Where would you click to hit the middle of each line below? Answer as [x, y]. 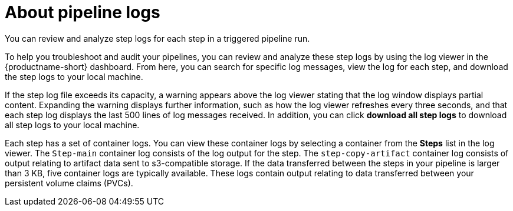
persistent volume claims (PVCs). [69, 183]
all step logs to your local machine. [72, 125]
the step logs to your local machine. [74, 76]
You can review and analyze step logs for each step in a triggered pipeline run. [157, 38]
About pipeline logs [83, 12]
